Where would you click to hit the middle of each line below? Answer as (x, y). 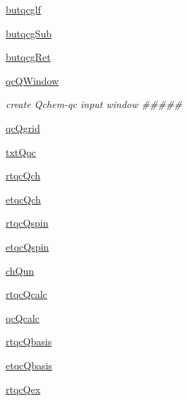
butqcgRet (28, 57)
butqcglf (23, 9)
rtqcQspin (27, 223)
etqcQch (23, 199)
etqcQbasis (29, 365)
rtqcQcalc (27, 294)
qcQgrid (23, 127)
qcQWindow (33, 80)
